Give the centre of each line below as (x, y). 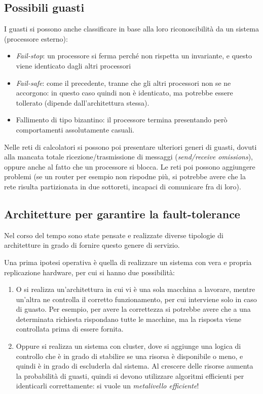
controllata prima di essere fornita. (70, 329)
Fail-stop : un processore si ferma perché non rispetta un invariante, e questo (134, 56)
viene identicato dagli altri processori (73, 65)
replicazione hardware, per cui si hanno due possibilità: (89, 272)
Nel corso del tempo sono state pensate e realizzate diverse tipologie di (114, 235)
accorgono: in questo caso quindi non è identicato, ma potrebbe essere (124, 93)
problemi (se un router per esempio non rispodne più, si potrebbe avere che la (125, 176)
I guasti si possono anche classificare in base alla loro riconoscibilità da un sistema (131, 29)
